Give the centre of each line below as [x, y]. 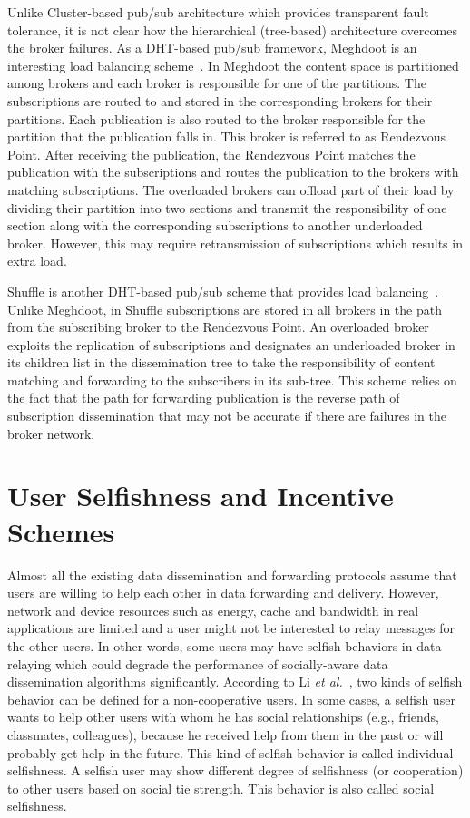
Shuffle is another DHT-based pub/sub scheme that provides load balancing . [223, 291]
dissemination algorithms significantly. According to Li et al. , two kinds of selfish [235, 682]
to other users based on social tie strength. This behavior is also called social [221, 788]
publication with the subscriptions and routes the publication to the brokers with [233, 172]
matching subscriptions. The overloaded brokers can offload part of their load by [231, 189]
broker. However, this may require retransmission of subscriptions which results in [235, 243]
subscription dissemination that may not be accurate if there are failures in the [227, 416]
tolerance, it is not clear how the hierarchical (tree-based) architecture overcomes [232, 29]
